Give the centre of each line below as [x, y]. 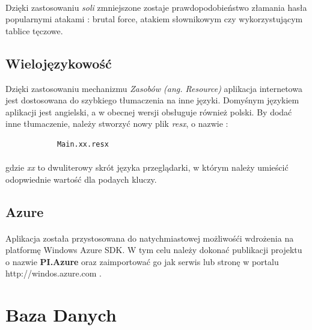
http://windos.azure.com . [54, 273]
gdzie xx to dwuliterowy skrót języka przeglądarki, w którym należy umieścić [147, 167]
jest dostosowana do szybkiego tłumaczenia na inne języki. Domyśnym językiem [152, 100]
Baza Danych [61, 315]
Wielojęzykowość [59, 63]
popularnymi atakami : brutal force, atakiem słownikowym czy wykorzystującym [154, 19]
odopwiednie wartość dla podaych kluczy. [81, 179]
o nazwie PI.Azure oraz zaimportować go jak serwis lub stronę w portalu [142, 261]
